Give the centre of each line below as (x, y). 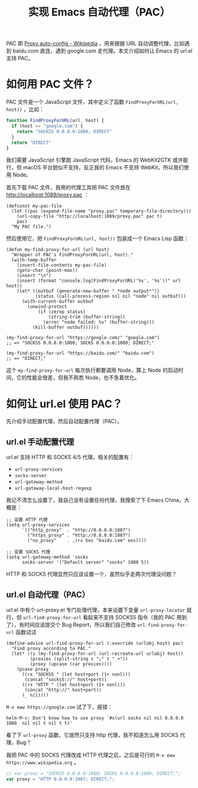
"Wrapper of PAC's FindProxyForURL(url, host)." (72, 255)
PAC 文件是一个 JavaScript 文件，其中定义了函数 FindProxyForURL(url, (92, 102)
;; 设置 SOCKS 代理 (28, 552)
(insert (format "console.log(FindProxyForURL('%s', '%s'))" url (99, 281)
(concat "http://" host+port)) (63, 690)
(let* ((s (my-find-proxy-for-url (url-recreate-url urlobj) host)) (98, 654)
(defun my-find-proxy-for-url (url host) (58, 250)
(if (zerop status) (61, 312)
